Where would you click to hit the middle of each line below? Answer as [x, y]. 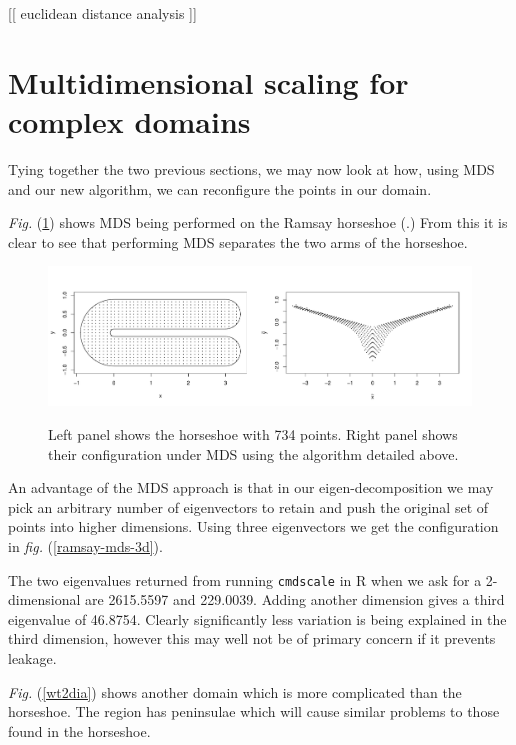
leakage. [32, 657]
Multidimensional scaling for [208, 81]
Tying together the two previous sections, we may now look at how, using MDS [251, 168]
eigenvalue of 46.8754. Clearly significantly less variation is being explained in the [257, 618]
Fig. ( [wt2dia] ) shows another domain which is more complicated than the [235, 691]
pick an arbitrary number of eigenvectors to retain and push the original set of [248, 506]
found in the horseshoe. [79, 730]
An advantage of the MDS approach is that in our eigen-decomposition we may [251, 487]
